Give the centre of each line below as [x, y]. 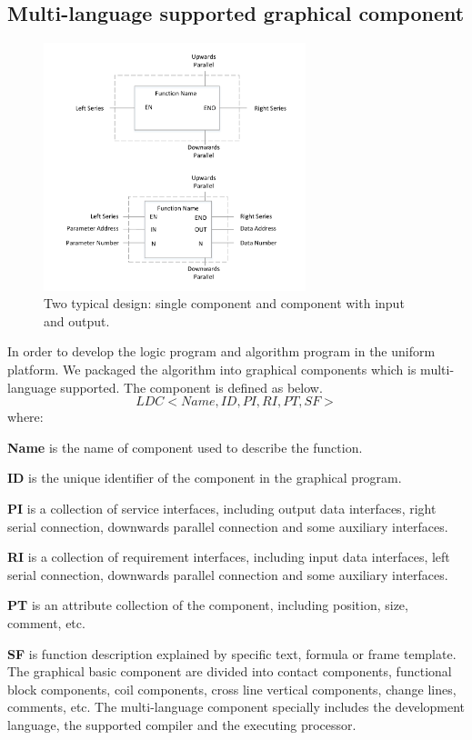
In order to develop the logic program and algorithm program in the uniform [221, 351]
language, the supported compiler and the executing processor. [182, 724]
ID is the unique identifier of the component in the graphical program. [205, 478]
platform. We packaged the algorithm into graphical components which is [212, 370]
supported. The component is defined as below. [191, 387]
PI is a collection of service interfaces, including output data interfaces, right [222, 508]
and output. [77, 320]
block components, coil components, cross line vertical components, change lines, [232, 689]
